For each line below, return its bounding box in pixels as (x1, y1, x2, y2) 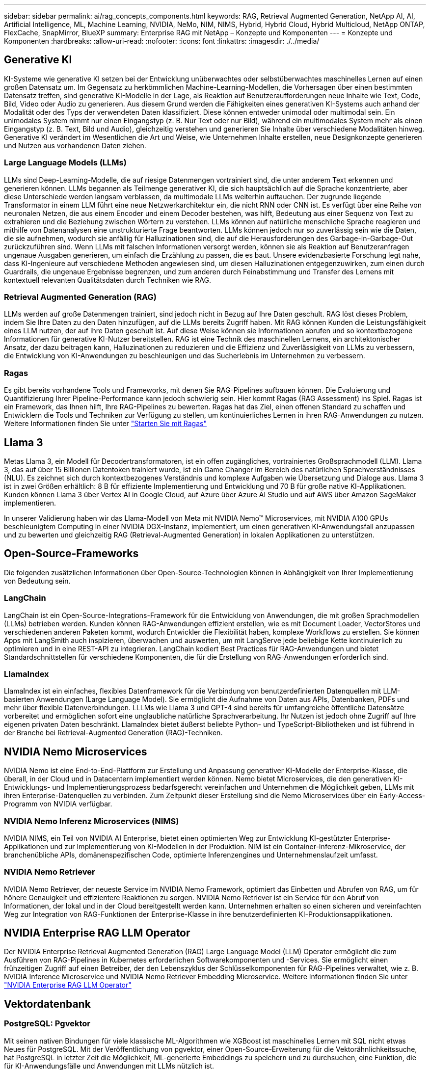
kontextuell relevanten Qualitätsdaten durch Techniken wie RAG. (4, 275, 211, 284)
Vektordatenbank (4, 997, 91, 1010)
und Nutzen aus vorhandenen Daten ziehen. (4, 141, 146, 150)
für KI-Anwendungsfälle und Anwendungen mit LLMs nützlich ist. (4, 1061, 215, 1070)
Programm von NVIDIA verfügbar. (4, 800, 112, 808)
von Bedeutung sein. (4, 576, 71, 585)
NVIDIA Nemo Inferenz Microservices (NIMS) (4, 816, 179, 826)
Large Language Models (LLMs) (4, 158, 127, 168)
